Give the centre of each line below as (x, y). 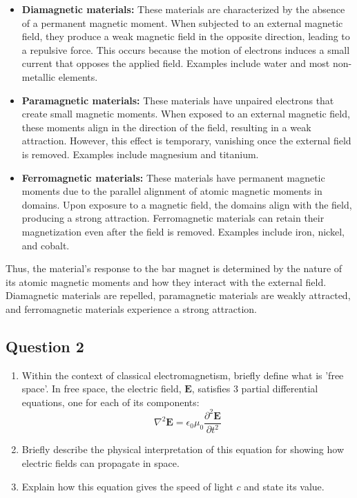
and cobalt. (46, 245)
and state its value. (284, 486)
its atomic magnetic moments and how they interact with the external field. (166, 281)
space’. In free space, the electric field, (102, 389)
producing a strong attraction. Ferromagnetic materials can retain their (173, 218)
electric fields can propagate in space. (100, 462)
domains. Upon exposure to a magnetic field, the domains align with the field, (187, 204)
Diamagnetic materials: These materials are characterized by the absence (183, 9)
